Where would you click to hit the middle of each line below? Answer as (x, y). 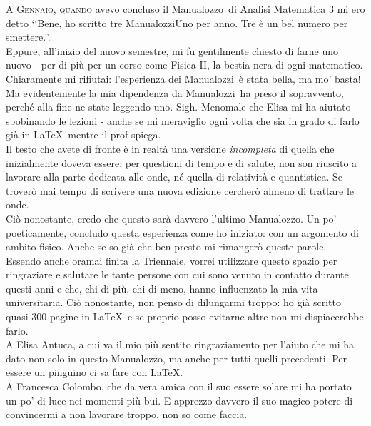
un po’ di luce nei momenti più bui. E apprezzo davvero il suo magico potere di (179, 400)
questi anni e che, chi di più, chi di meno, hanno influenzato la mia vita (162, 288)
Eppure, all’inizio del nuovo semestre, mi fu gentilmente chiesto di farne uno (172, 50)
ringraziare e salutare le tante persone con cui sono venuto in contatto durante (177, 274)
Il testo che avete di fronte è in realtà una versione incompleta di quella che (170, 148)
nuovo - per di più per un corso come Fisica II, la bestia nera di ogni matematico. (184, 65)
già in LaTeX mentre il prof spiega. (83, 135)
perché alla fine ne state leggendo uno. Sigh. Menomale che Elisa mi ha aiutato (178, 107)
